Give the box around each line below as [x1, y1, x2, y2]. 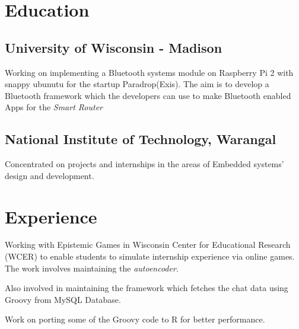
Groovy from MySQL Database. [5, 293, 121, 305]
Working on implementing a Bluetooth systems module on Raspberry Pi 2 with [5, 66, 294, 78]
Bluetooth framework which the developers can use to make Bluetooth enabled [5, 89, 291, 101]
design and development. [5, 169, 94, 181]
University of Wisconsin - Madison [5, 38, 222, 56]
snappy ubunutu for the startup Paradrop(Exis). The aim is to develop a [5, 78, 269, 90]
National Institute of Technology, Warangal [5, 130, 276, 148]
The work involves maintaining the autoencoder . [5, 261, 179, 274]
